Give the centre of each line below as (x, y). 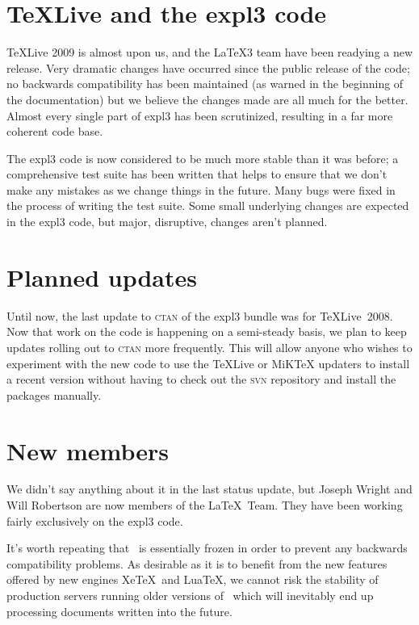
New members (88, 450)
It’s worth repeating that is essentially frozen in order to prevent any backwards (207, 548)
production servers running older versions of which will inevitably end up (190, 596)
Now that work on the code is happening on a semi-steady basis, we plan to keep (207, 331)
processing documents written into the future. (119, 611)
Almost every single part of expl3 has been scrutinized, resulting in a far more (200, 115)
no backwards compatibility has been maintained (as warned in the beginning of (205, 84)
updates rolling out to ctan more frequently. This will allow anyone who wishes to (209, 347)
